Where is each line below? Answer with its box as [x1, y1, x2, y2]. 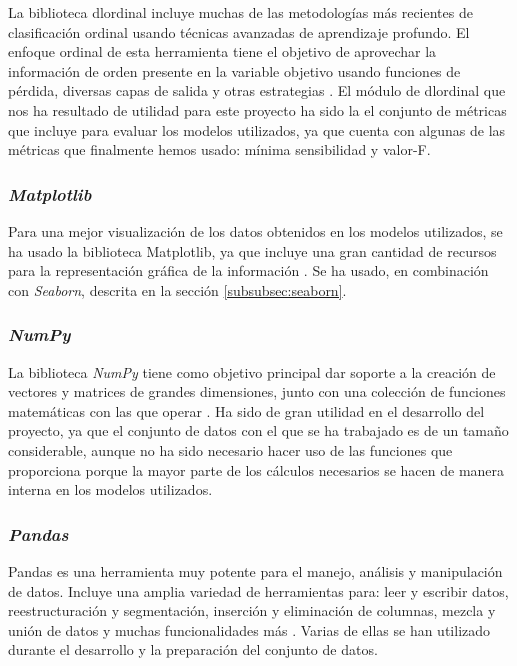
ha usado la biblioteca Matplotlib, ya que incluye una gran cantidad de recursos [8, 240, 497, 261]
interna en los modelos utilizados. [8, 479, 213, 500]
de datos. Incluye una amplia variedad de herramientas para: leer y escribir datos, [8, 580, 509, 601]
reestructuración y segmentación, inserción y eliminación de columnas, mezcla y [8, 600, 496, 621]
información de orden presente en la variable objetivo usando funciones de [8, 60, 461, 81]
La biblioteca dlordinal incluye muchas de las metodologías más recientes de [8, 2, 473, 22]
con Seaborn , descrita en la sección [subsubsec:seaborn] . [8, 279, 347, 300]
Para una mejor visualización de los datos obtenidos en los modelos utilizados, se [8, 220, 503, 241]
